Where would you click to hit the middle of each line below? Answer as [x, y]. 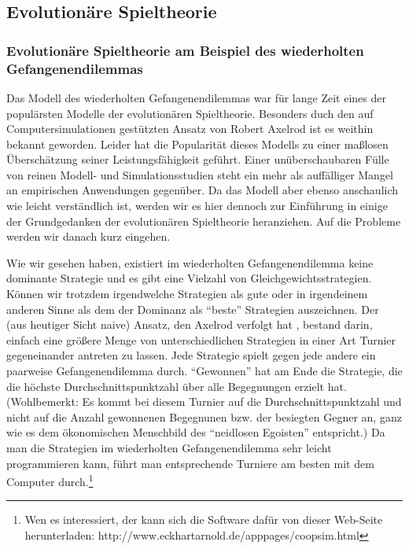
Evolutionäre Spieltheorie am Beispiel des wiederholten [185, 50]
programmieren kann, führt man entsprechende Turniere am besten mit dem [190, 463]
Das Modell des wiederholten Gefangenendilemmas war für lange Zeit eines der [196, 97]
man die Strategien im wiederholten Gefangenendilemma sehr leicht [169, 447]
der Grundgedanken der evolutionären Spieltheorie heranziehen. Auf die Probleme [204, 221]
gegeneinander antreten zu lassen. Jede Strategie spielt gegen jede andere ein [191, 355]
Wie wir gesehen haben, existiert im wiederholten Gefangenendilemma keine [190, 262]
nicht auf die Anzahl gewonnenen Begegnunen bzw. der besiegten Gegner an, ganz [204, 416]
